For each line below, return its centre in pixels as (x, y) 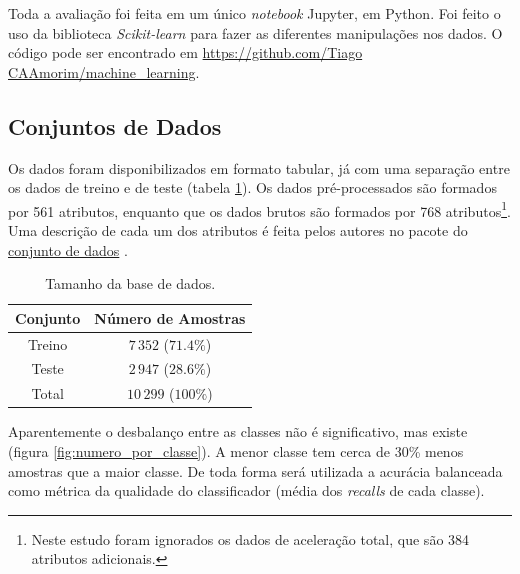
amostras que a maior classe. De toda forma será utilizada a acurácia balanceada (255, 470)
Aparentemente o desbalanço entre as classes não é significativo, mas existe (238, 431)
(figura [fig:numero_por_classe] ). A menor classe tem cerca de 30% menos (236, 451)
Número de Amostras (170, 317)
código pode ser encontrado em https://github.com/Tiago (185, 52)
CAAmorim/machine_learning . (104, 71)
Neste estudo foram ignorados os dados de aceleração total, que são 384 (250, 538)
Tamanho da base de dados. (130, 283)
